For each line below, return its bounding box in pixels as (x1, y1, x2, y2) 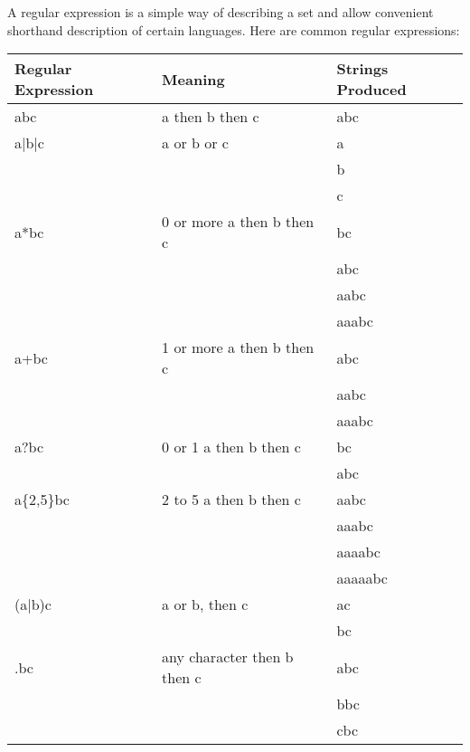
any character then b (162, 646, 294, 668)
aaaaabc (336, 567, 388, 589)
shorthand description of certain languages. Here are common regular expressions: (7, 20, 460, 39)
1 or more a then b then (162, 337, 315, 358)
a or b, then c (162, 594, 249, 615)
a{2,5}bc (14, 489, 70, 510)
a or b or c (162, 132, 229, 154)
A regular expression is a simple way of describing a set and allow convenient (7, 3, 434, 21)
